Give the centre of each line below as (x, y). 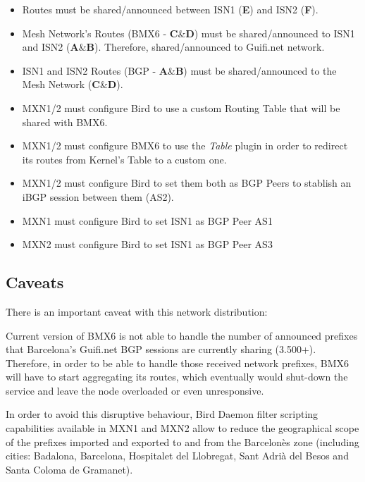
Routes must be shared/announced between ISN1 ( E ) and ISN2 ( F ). (170, 9)
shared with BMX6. (65, 122)
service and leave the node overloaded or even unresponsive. (135, 390)
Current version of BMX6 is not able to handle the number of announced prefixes (182, 335)
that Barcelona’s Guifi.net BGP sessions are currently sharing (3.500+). (161, 349)
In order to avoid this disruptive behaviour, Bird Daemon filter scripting (162, 414)
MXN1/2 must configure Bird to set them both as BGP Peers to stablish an (187, 183)
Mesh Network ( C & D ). (73, 84)
